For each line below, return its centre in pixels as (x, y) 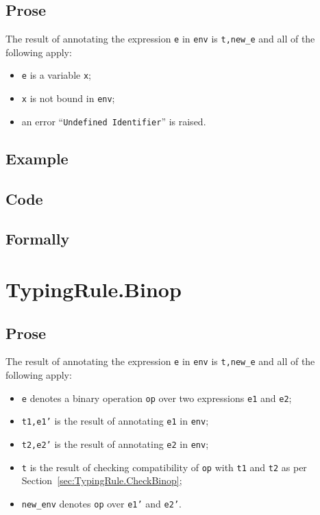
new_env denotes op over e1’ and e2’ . (101, 503)
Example (37, 158)
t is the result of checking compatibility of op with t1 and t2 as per (164, 467)
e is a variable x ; (56, 75)
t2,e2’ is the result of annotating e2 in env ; (115, 443)
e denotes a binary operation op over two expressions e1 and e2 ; (157, 398)
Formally (38, 239)
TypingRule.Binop (94, 289)
